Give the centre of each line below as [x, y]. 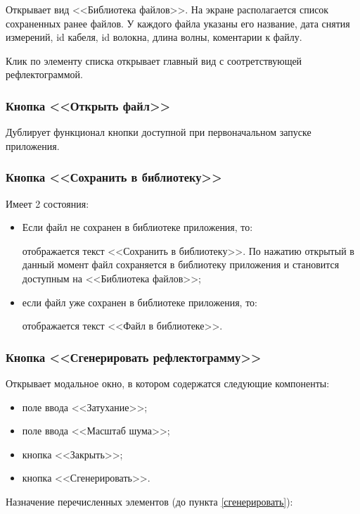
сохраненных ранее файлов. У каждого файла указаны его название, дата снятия [178, 23]
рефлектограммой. [44, 74]
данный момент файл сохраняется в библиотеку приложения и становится [181, 264]
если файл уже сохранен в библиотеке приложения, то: [140, 302]
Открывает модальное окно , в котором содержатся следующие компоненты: [168, 383]
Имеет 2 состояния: [47, 203]
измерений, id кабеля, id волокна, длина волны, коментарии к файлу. [154, 37]
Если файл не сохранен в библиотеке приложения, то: [137, 227]
